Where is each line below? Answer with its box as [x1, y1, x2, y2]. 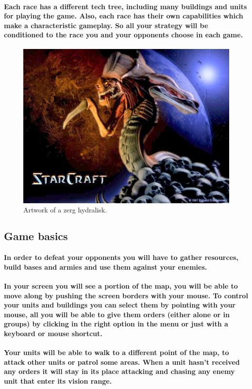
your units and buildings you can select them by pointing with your [4, 300, 236, 310]
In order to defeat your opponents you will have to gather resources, [4, 252, 238, 262]
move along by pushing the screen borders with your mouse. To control [4, 290, 248, 300]
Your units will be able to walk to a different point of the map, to [4, 347, 229, 357]
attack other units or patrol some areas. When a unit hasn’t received [4, 357, 240, 367]
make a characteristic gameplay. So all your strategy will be [4, 20, 208, 30]
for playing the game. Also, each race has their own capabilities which [4, 11, 243, 21]
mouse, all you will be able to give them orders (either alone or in [4, 309, 230, 319]
